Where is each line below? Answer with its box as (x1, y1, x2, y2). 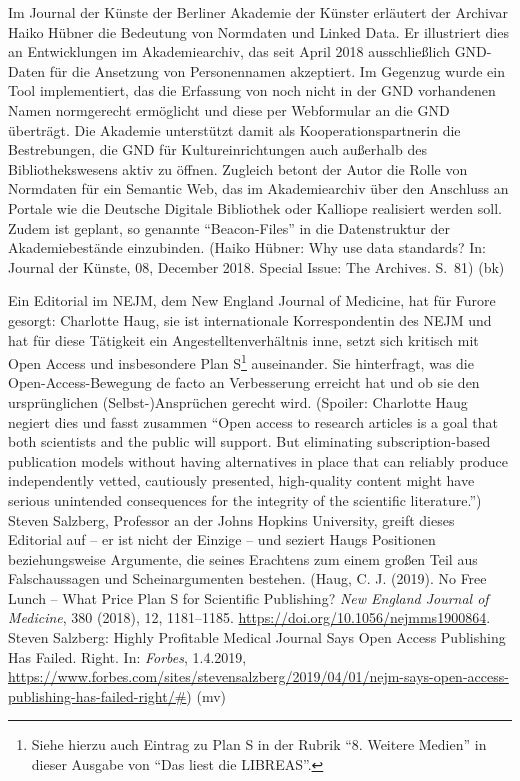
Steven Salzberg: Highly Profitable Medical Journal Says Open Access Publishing (8, 627, 506, 648)
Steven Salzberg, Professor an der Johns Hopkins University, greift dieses (8, 509, 455, 530)
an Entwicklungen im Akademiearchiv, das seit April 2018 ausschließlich (8, 41, 450, 62)
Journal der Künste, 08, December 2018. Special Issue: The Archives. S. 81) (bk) (8, 256, 505, 277)
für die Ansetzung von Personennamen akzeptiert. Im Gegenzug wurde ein (49, 60, 506, 81)
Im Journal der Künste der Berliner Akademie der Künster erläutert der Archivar (8, 2, 508, 22)
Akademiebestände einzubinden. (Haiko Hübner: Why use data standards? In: (8, 237, 486, 258)
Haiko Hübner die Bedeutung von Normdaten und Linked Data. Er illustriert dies (8, 21, 509, 42)
